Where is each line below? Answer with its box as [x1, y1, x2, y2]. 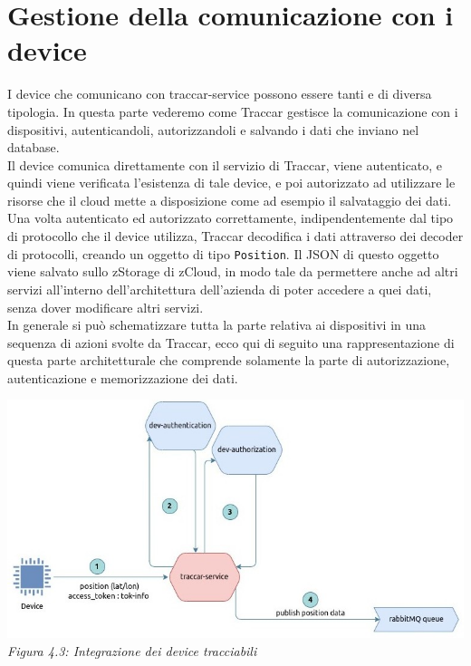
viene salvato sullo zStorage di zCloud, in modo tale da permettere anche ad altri [7, 262, 458, 281]
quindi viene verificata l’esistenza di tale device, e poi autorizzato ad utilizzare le [7, 173, 456, 192]
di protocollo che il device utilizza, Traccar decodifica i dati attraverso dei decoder [7, 227, 464, 246]
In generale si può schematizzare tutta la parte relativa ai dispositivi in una [7, 315, 427, 334]
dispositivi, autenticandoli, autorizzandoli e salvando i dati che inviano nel [7, 120, 419, 139]
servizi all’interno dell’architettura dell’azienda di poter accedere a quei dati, [7, 279, 432, 298]
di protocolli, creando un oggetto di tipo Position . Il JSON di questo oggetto [7, 244, 439, 263]
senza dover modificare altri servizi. [7, 297, 204, 316]
